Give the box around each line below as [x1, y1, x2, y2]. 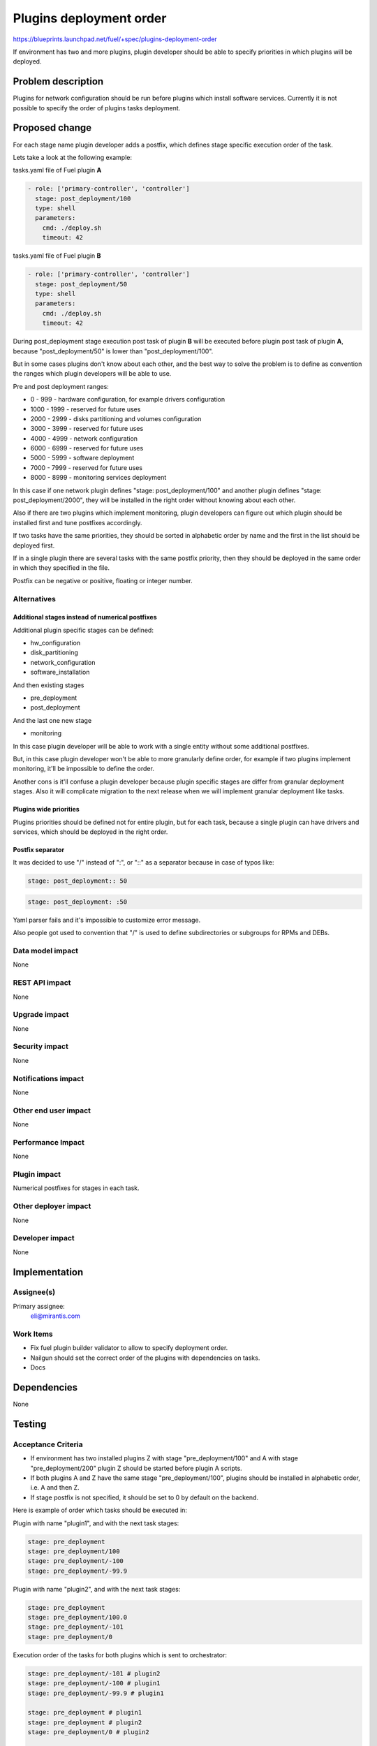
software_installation [30, 668, 90, 677]
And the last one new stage [13, 716, 92, 724]
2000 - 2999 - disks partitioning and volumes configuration [30, 414, 202, 423]
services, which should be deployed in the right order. [13, 828, 168, 836]
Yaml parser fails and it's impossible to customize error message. [13, 916, 201, 924]
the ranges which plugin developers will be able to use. [13, 369, 172, 378]
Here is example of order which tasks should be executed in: [13, 1506, 188, 1515]
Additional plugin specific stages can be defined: [13, 626, 154, 634]
